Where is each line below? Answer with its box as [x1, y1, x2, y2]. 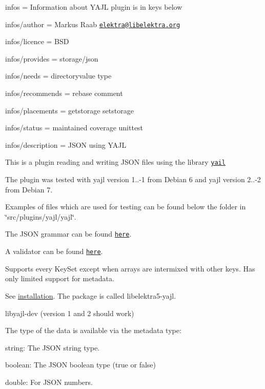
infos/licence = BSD [5, 36, 69, 47]
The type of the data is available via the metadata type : [5, 325, 181, 336]
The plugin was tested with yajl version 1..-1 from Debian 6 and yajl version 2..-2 [5, 174, 261, 185]
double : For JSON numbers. [5, 376, 93, 387]
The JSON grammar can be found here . [5, 228, 132, 239]
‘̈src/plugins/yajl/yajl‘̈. [5, 211, 76, 222]
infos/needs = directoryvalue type [5, 70, 112, 81]
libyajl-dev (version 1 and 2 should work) [5, 307, 134, 318]
